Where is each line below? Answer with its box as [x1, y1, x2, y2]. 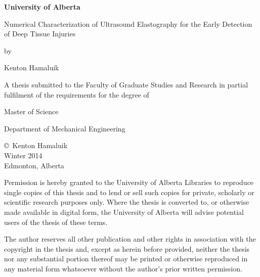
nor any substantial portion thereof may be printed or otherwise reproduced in [4, 253, 248, 264]
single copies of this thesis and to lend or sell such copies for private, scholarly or [4, 187, 254, 197]
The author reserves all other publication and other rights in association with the [4, 234, 256, 244]
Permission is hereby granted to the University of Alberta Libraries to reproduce [4, 177, 254, 188]
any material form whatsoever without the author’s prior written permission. [4, 263, 242, 273]
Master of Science [4, 106, 59, 117]
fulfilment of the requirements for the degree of [4, 89, 149, 100]
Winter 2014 [4, 150, 42, 160]
